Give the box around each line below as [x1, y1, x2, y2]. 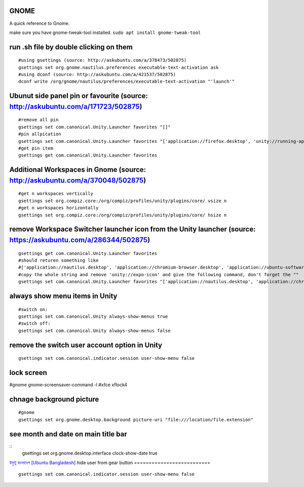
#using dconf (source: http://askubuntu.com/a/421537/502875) [18, 71, 176, 78]
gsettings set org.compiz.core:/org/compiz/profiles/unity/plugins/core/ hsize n [18, 212, 227, 218]
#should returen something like [18, 257, 99, 263]
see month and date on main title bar [9, 430, 128, 438]
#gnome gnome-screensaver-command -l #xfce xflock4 [9, 382, 128, 388]
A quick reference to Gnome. [9, 20, 70, 26]
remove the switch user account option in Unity [9, 341, 162, 349]
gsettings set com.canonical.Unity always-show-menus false [18, 327, 171, 333]
